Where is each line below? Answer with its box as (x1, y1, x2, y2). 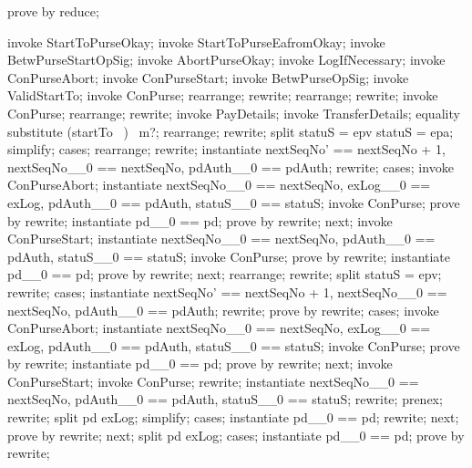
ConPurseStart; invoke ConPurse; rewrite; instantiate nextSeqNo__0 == (7, 371, 419, 390)
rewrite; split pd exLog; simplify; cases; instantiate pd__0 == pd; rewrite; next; (7, 408, 459, 427)
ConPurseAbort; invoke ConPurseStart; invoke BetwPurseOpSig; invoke (7, 68, 409, 87)
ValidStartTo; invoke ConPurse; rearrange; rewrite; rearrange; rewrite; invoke (7, 86, 438, 105)
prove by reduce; (7, 2, 99, 20)
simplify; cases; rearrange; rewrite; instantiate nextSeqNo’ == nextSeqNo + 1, (7, 140, 446, 159)
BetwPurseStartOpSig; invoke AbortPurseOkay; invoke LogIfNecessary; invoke (7, 50, 446, 69)
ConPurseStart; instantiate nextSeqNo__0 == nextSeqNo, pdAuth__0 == (7, 229, 436, 248)
